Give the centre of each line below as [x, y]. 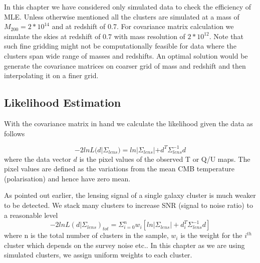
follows [15, 133]
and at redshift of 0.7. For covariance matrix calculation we [143, 26]
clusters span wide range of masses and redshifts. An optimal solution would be [126, 55]
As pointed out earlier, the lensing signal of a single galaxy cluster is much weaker [130, 195]
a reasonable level [31, 215]
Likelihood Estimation [63, 102]
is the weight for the [211, 235]
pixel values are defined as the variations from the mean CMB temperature [119, 169]
